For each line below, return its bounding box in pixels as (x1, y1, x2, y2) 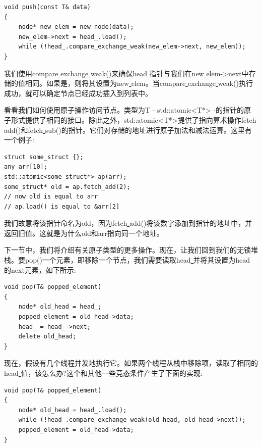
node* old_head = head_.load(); (18, 406, 127, 414)
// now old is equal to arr (4, 193, 98, 201)
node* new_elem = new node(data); (18, 23, 134, 31)
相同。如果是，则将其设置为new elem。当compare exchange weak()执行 (25, 78, 253, 88)
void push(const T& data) (4, 4, 91, 11)
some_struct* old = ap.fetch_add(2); (4, 183, 130, 190)
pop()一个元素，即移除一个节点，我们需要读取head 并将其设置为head (25, 255, 250, 265)
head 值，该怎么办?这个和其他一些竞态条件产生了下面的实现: (4, 368, 203, 378)
